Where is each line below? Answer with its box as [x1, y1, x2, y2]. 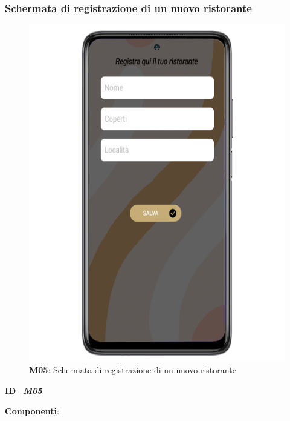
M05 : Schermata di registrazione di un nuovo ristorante [29, 363, 236, 376]
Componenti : [5, 404, 59, 417]
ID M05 [5, 384, 42, 397]
